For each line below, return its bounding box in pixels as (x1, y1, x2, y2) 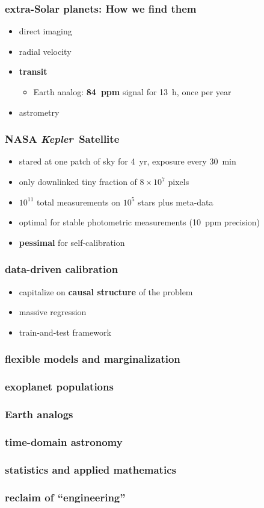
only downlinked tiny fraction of (19, 175, 137, 187)
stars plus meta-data (138, 195, 213, 208)
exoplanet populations (5, 379, 114, 394)
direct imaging (19, 25, 72, 37)
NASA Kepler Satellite (5, 131, 120, 146)
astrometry (19, 105, 60, 118)
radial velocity (19, 45, 72, 57)
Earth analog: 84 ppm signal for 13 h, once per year (33, 86, 232, 98)
